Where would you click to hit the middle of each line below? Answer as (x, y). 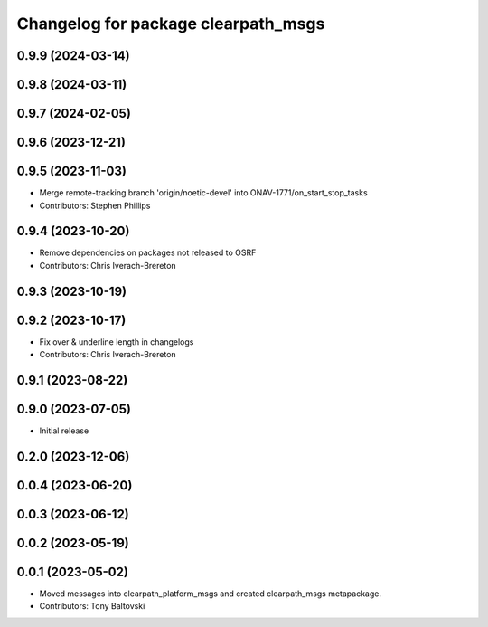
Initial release (64, 431)
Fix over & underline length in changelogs (117, 342)
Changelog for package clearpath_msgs (171, 24)
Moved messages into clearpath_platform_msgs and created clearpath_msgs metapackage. (211, 594)
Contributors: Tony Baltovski (92, 606)
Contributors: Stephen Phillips (95, 205)
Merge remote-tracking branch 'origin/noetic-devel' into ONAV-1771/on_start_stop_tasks (203, 193)
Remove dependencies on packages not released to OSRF (148, 252)
